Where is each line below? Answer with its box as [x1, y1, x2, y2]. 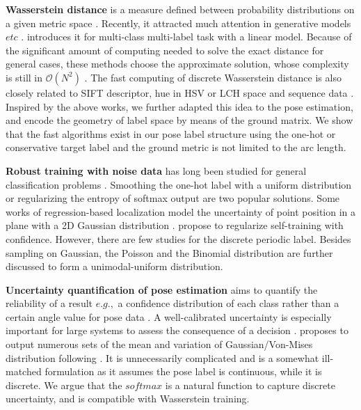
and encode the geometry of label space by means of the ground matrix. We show [6, 113, 353, 127]
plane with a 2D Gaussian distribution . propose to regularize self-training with [6, 218, 344, 232]
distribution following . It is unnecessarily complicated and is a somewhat [6, 350, 319, 365]
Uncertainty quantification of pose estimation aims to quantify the [6, 282, 318, 297]
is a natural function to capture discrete [165, 377, 335, 392]
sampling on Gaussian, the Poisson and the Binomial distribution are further [6, 245, 333, 260]
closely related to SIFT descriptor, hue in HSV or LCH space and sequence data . [6, 85, 354, 100]
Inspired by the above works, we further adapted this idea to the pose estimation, [6, 99, 353, 113]
